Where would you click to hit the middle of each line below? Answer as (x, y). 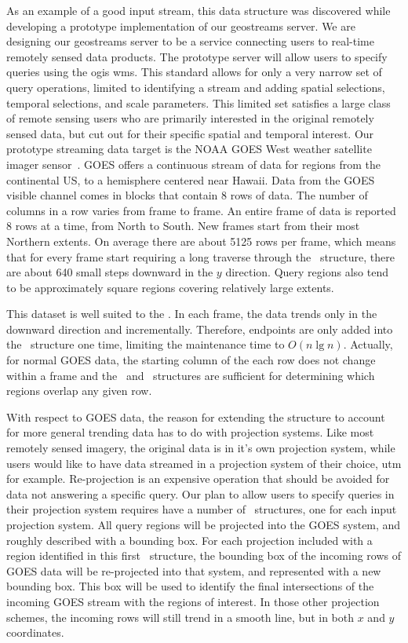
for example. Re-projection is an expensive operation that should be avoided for (198, 479)
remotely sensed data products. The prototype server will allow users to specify (197, 56)
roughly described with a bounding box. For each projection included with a (189, 540)
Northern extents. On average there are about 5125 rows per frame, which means (201, 241)
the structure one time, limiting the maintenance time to (146, 344)
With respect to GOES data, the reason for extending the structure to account (196, 416)
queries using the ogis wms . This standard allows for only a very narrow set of (194, 72)
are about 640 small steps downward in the (110, 272)
